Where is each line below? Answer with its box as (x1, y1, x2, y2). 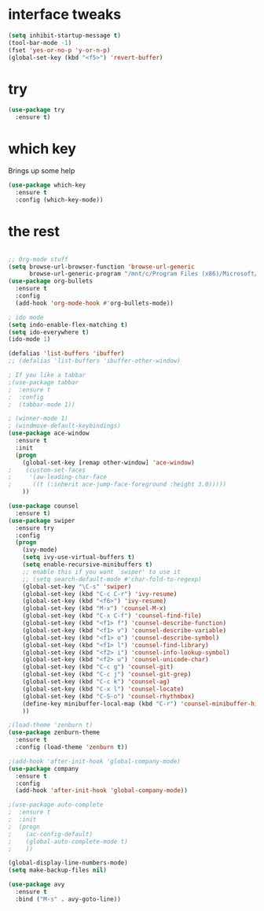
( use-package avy (8, 880, 65, 889)
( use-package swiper (8, 517, 76, 524)
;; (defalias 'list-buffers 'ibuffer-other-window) (8, 357, 181, 365)
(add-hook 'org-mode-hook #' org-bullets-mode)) (15, 299, 174, 307)
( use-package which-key (8, 181, 86, 190)
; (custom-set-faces (8, 466, 86, 474)
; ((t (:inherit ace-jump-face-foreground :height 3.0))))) (8, 480, 226, 489)
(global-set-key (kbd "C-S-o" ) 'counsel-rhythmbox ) (22, 692, 195, 700)
